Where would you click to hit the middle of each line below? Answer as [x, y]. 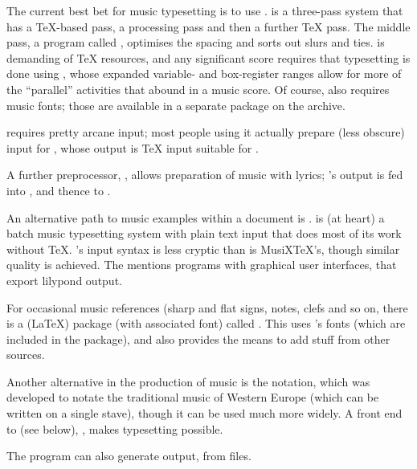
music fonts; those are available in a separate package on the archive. [176, 105]
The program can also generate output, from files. [129, 456]
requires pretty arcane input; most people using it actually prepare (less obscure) [206, 132]
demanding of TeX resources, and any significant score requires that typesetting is [208, 57]
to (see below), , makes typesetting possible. [115, 428]
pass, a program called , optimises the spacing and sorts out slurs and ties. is [196, 42]
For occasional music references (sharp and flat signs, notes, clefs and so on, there [207, 307]
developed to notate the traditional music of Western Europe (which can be [193, 397]
